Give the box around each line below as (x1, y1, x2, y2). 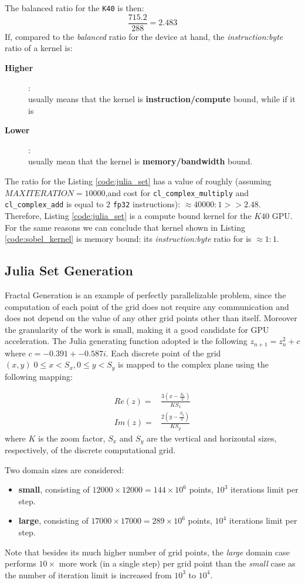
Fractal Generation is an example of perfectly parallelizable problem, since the (5, 288, 286, 301)
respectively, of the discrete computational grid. (5, 444, 176, 456)
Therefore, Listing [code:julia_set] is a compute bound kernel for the (5, 209, 252, 221)
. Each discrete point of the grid (106, 346, 221, 359)
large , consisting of (18, 514, 89, 527)
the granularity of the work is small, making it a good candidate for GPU (5, 323, 269, 335)
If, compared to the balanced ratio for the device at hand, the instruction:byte (5, 30, 283, 42)
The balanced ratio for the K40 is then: (5, 2, 144, 14)
